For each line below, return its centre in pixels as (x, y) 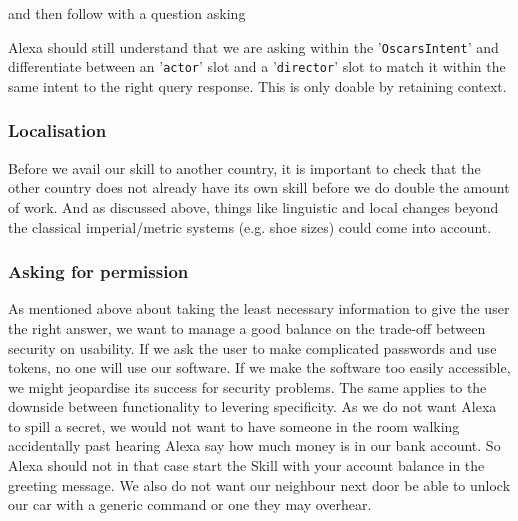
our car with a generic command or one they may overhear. (190, 504)
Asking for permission (98, 271)
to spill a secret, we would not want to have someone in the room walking (234, 425)
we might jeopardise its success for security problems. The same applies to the (247, 386)
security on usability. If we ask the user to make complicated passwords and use (252, 347)
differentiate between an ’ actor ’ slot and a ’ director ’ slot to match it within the (257, 66)
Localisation (57, 130)
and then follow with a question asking (127, 13)
